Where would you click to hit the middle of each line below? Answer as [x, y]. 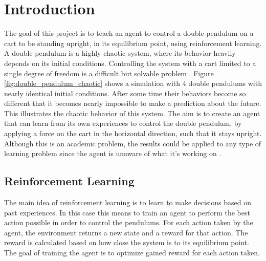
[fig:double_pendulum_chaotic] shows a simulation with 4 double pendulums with [133, 83]
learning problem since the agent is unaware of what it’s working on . [113, 153]
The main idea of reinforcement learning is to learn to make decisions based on [128, 202]
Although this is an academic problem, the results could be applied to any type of [133, 143]
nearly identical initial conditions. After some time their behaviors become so [125, 93]
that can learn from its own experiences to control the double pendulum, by [123, 123]
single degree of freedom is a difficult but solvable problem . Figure [109, 73]
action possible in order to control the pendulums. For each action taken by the [129, 222]
